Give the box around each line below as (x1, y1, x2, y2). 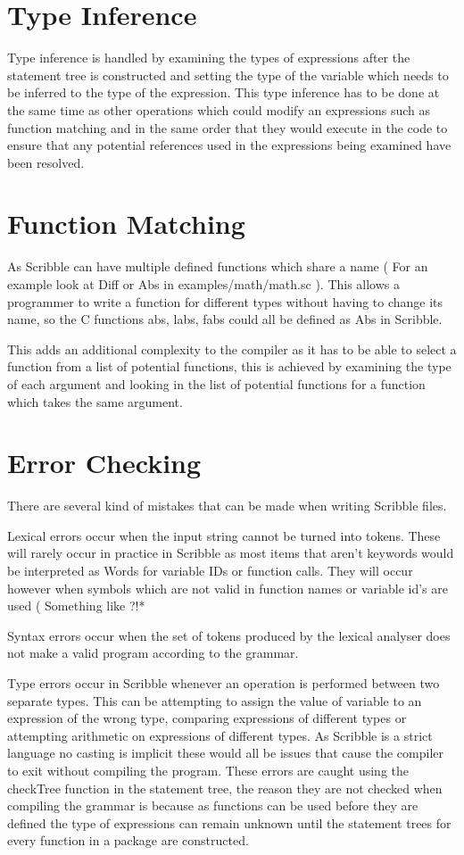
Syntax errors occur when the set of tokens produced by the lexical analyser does (7, 626, 451, 644)
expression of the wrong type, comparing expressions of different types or (7, 709, 407, 727)
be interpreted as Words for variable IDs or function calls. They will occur (7, 561, 413, 580)
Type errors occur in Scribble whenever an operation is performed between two (7, 674, 440, 693)
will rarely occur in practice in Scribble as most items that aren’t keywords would (7, 544, 454, 562)
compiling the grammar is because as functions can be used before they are (7, 796, 418, 815)
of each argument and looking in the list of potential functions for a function (7, 374, 426, 393)
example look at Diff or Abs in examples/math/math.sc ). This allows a (7, 275, 401, 293)
